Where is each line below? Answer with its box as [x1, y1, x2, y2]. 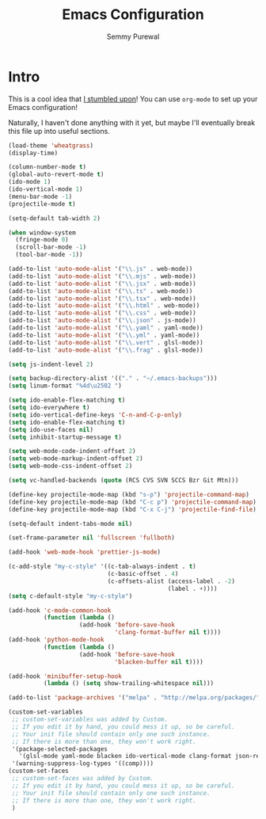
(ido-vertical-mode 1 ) [8, 185, 83, 193]
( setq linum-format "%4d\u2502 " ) [8, 382, 123, 390]
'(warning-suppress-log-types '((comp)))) [11, 760, 154, 768]
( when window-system [8, 228, 77, 237]
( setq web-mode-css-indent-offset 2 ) [8, 462, 133, 470]
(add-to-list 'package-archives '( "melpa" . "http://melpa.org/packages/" [8, 694, 260, 702]
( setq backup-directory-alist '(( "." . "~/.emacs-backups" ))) [8, 375, 218, 383]
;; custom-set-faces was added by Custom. [11, 775, 154, 783]
